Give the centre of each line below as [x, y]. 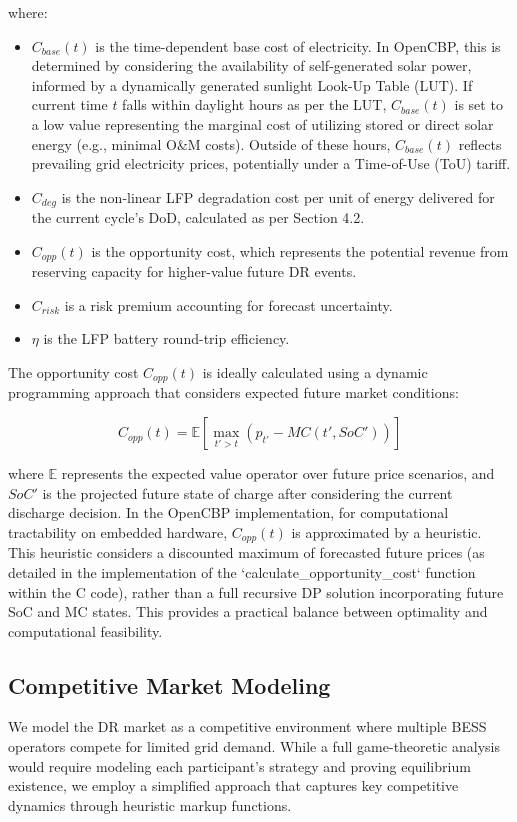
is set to [478, 104]
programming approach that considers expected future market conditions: [233, 392]
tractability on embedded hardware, [118, 531]
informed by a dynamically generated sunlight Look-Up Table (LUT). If [252, 84]
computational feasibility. [85, 630]
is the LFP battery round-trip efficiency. [166, 338]
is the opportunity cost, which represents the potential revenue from [300, 250]
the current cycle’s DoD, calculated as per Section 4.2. [198, 217]
